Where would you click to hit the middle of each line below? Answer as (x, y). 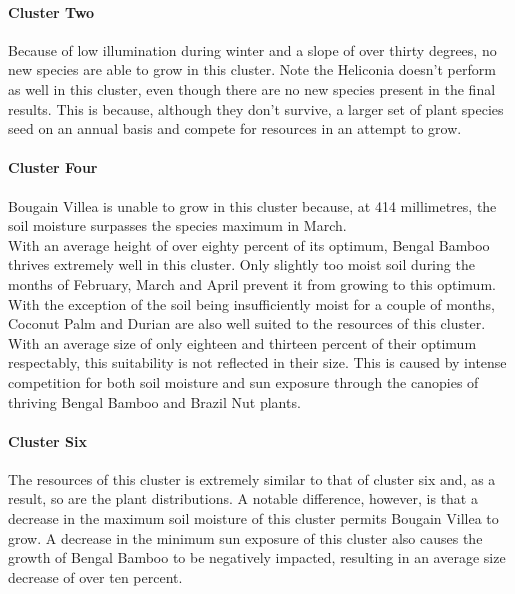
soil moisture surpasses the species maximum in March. (177, 225)
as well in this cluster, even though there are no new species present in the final (252, 88)
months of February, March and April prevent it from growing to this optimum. (252, 283)
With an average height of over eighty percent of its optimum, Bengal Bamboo (249, 244)
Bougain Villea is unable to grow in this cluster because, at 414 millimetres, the (252, 205)
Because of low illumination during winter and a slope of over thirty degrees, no (252, 49)
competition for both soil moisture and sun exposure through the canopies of (243, 381)
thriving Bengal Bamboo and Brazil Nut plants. (154, 401)
